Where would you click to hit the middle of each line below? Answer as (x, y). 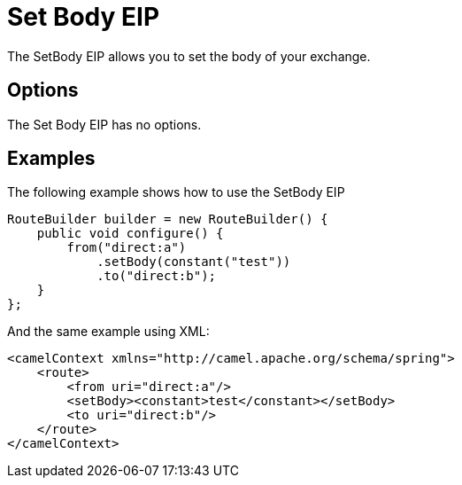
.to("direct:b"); (157, 276)
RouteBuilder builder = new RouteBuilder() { (168, 219)
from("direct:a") (127, 248)
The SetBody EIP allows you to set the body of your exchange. (189, 56)
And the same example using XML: (108, 332)
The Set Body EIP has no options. (104, 124)
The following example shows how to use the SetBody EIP (176, 192)
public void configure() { (130, 234)
